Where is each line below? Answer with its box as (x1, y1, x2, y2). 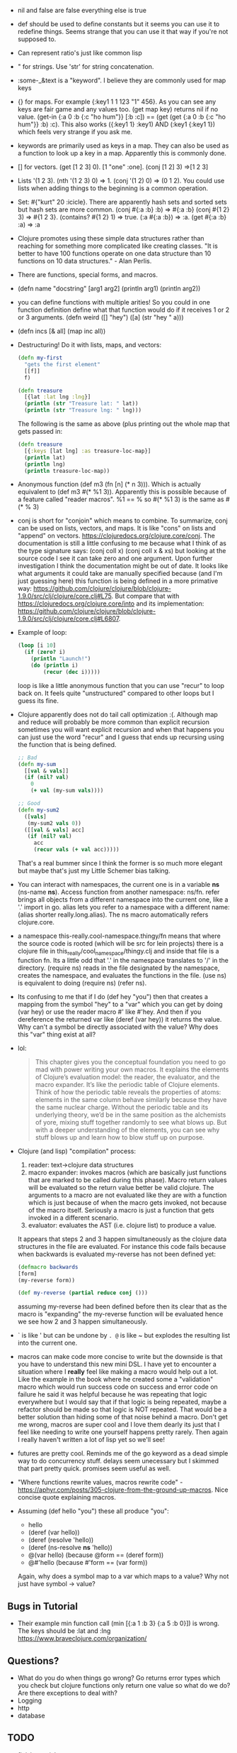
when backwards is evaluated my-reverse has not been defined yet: (17, 1250, 216, 1258)
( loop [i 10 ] (17, 642, 57, 649)
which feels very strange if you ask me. (17, 128, 133, 136)
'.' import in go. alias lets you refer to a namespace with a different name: (17, 903, 230, 911)
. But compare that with (111, 592, 180, 601)
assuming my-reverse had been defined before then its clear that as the (17, 1302, 228, 1311)
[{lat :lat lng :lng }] (24, 393, 91, 400)
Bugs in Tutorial (7, 1600, 78, 1612)
